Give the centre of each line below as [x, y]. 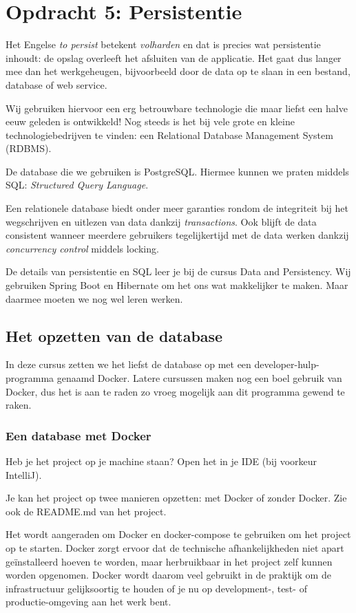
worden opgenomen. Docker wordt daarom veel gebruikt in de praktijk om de [168, 575]
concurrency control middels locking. [82, 248]
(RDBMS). [29, 148]
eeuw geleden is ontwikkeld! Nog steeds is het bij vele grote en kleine [150, 121]
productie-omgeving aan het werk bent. [88, 602]
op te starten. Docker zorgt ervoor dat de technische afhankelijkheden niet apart [175, 547]
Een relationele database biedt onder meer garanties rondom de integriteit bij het [177, 208]
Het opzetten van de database [114, 335]
